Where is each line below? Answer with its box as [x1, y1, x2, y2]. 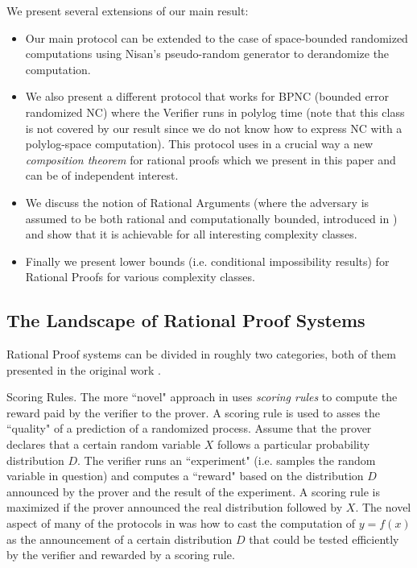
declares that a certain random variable [6, 436, 200, 453]
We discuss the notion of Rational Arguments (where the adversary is [25, 193, 370, 210]
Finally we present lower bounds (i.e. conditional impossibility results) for [25, 252, 390, 269]
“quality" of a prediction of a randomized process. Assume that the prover [6, 420, 372, 437]
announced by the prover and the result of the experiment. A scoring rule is [6, 483, 381, 500]
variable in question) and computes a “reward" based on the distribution [6, 467, 364, 484]
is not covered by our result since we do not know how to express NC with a [25, 119, 403, 136]
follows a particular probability [217, 436, 370, 453]
